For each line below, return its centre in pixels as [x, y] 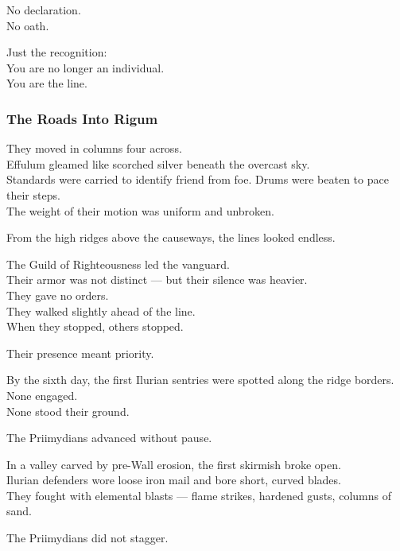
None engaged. [42, 395]
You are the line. [47, 83]
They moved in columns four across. [94, 148]
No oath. [28, 25]
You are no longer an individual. [85, 67]
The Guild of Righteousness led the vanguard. [118, 264]
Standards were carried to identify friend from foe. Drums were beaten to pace [198, 179]
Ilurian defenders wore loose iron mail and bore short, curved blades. [174, 480]
